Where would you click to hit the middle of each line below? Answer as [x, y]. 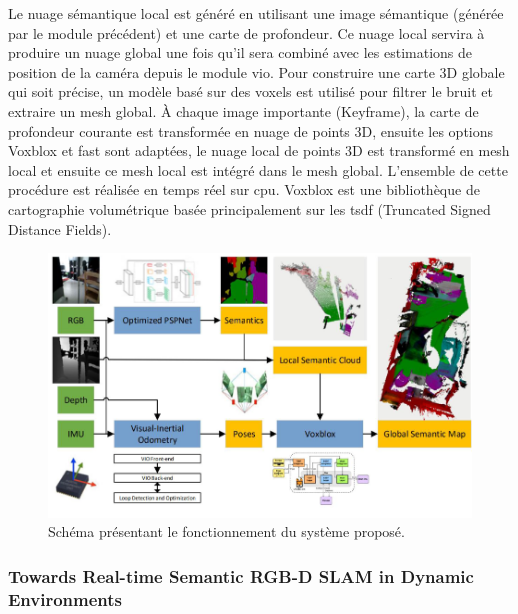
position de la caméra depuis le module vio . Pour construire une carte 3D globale [256, 71]
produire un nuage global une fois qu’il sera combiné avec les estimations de [240, 52]
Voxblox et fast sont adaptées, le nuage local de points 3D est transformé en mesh [259, 150]
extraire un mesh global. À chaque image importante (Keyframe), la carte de [243, 110]
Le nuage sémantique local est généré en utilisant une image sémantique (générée [256, 13]
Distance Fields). [60, 228]
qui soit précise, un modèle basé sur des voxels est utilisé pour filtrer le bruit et [250, 91]
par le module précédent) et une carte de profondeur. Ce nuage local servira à [246, 32]
